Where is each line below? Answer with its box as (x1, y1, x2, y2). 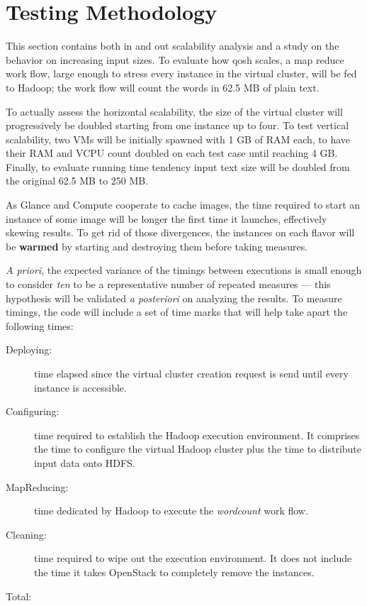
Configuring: (6, 404, 60, 419)
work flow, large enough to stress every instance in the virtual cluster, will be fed (6, 66, 357, 81)
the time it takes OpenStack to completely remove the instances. (34, 564, 315, 579)
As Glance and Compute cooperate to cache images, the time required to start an (6, 197, 361, 212)
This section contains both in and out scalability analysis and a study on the (6, 38, 339, 53)
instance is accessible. (34, 380, 127, 395)
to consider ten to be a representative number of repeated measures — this (6, 277, 331, 292)
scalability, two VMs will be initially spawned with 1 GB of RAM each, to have (6, 131, 351, 146)
